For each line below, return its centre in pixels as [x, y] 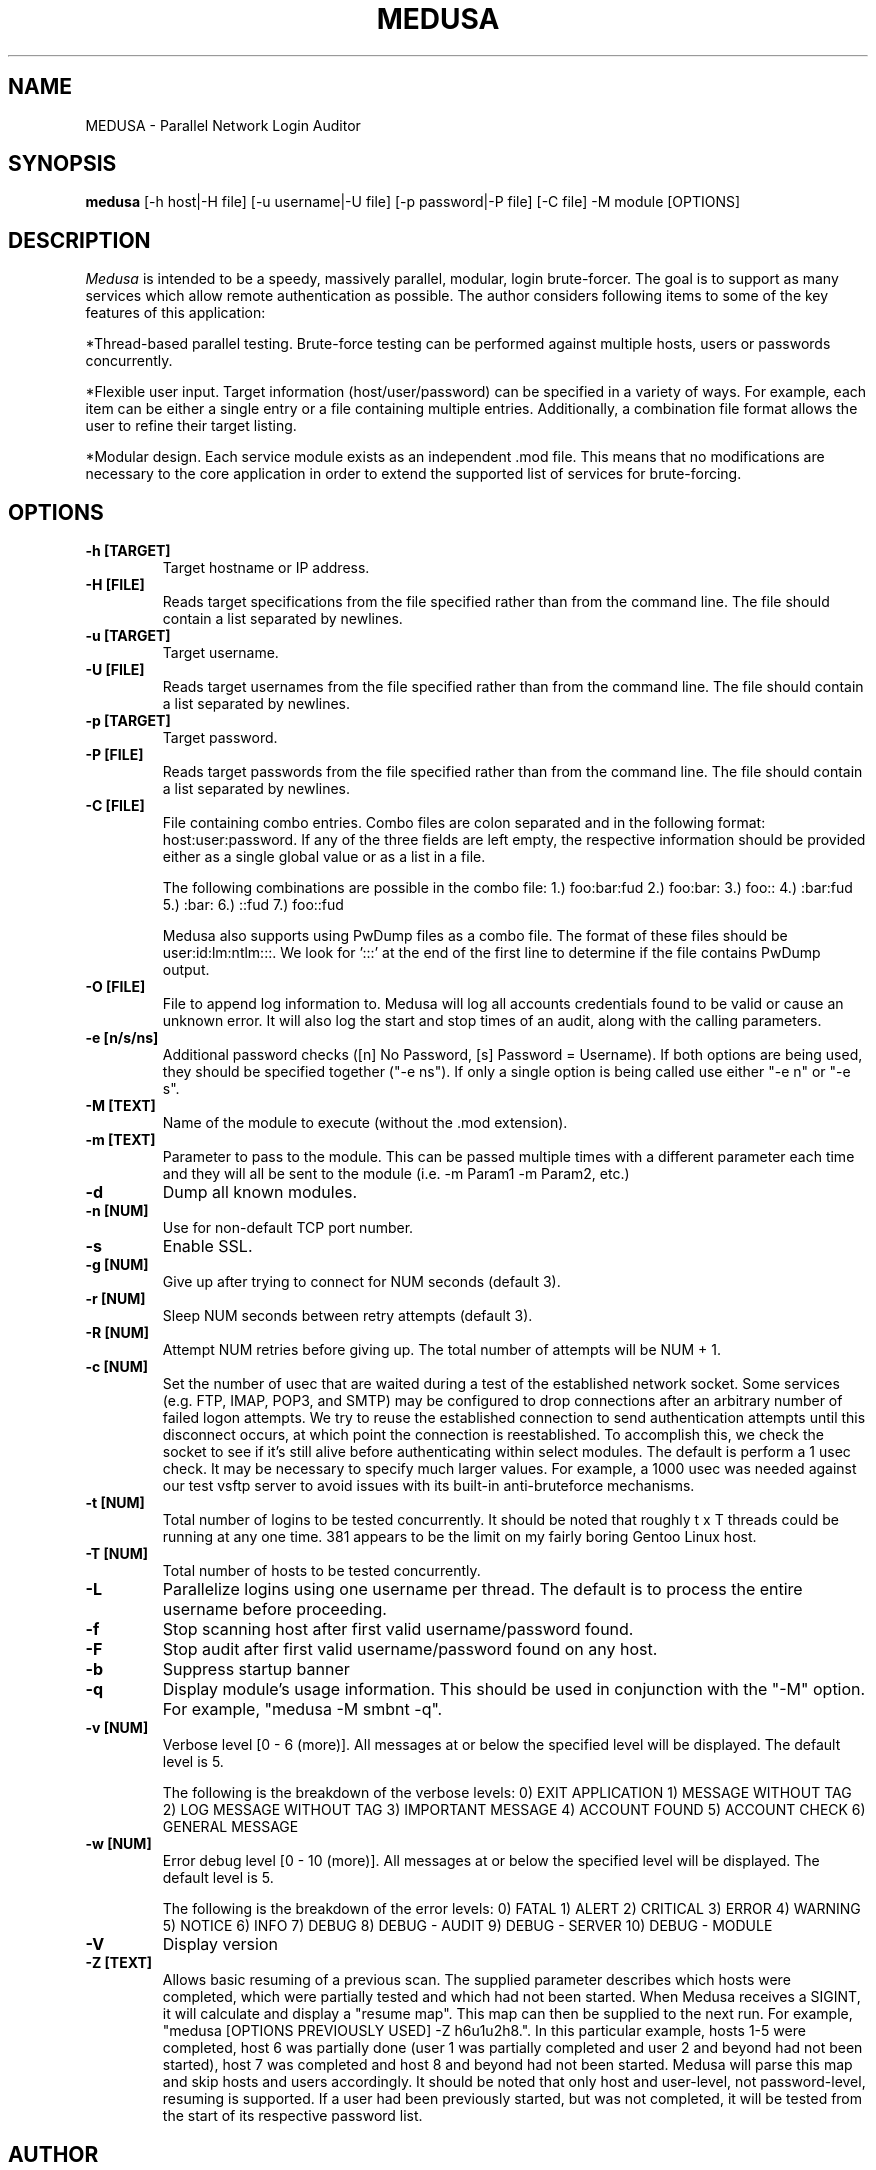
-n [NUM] [117, 1211]
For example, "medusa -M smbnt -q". [302, 1709]
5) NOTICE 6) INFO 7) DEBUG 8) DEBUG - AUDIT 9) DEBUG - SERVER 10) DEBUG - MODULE [467, 1926]
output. [186, 970]
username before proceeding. [274, 1609]
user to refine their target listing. [191, 426]
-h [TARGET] [128, 551]
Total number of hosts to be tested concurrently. [321, 1571]
